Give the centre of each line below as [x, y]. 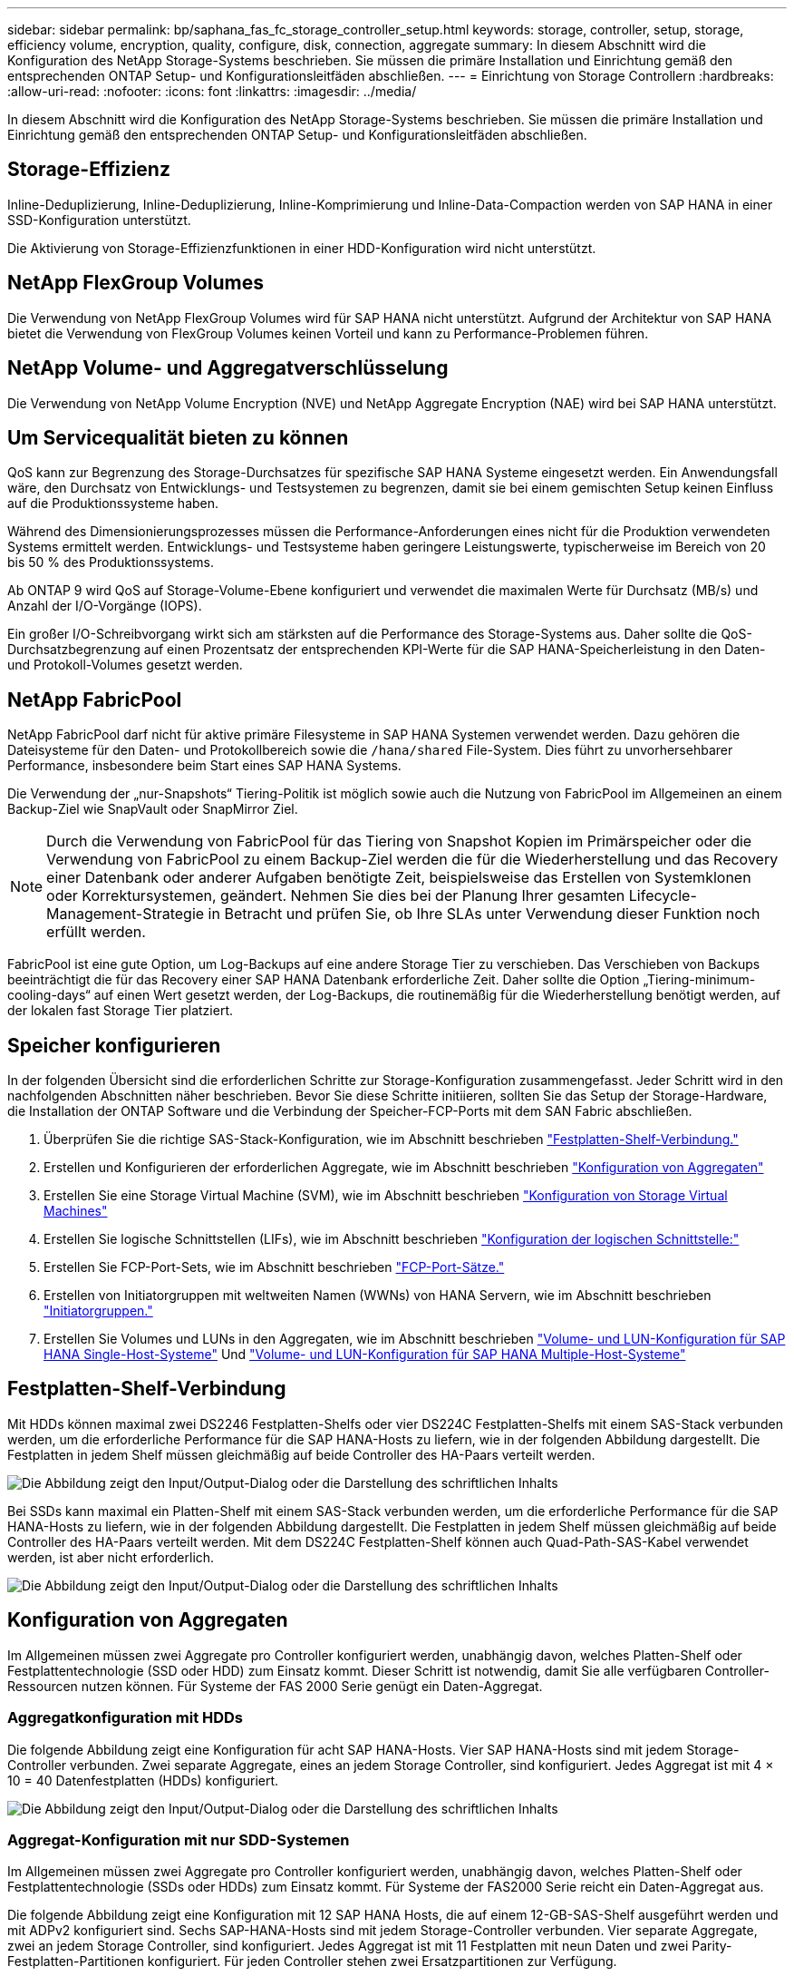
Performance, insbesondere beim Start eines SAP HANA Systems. [204, 766]
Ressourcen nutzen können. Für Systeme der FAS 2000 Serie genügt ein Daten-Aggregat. [275, 1686]
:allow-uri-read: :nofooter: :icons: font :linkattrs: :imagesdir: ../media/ [212, 91]
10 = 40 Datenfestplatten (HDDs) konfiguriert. [143, 1780]
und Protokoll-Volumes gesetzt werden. [125, 665]
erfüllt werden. [96, 932]
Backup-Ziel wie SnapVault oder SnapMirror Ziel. [153, 809]
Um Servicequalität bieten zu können [178, 437]
